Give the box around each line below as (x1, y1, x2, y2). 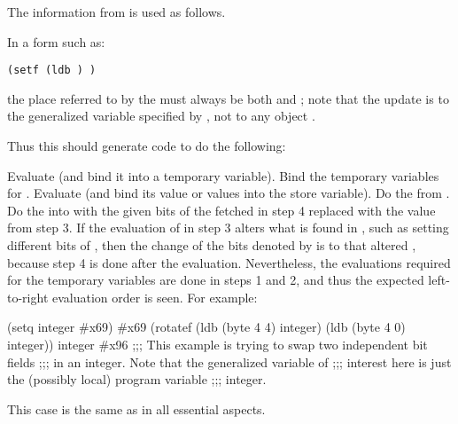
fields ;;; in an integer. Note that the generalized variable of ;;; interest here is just (7, 352, 452, 371)
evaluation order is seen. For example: (51, 287, 258, 306)
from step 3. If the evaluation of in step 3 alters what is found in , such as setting (7, 218, 449, 237)
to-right (7, 287, 49, 306)
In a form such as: (7, 32, 105, 51)
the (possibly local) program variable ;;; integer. (7, 370, 267, 389)
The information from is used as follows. (7, 3, 226, 20)
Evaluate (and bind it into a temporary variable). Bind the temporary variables (7, 166, 439, 185)
